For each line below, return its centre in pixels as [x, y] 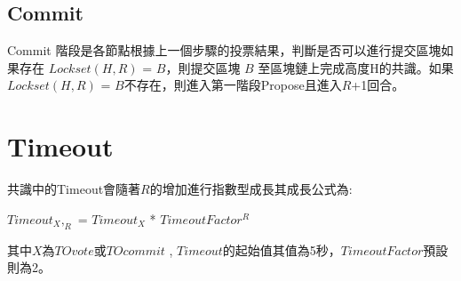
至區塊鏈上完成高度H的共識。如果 [356, 67]
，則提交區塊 [203, 67]
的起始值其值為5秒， [282, 249]
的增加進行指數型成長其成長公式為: [251, 189]
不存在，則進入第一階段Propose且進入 [233, 85]
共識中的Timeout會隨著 [74, 189]
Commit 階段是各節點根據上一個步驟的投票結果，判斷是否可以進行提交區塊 [224, 50]
